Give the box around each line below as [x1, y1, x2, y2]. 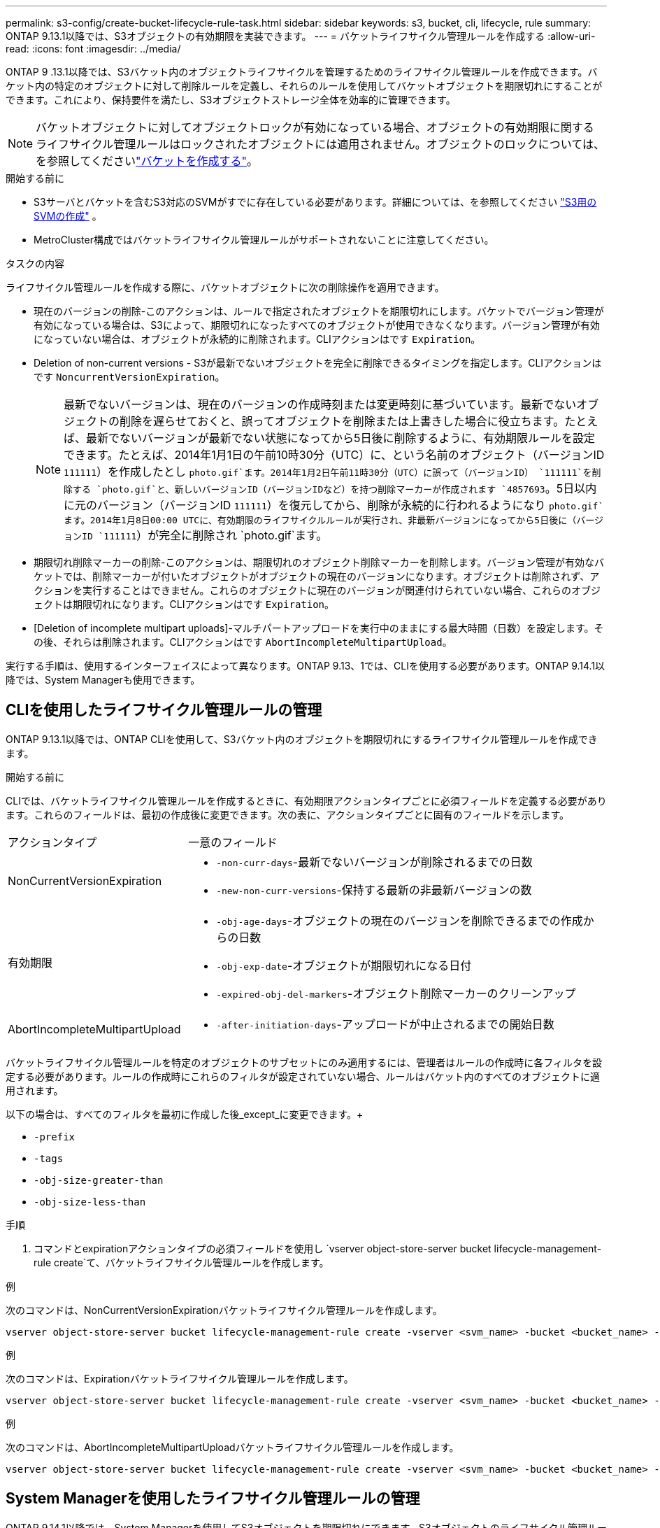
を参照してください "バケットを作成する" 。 [36, 154, 259, 168]
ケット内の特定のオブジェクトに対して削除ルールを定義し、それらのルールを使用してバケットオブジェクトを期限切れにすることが [6, 80, 603, 92]
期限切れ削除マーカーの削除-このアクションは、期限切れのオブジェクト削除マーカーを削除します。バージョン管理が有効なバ [34, 556, 605, 568]
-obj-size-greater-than [34, 1174, 164, 1186]
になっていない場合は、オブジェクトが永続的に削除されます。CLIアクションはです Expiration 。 [34, 333, 481, 345]
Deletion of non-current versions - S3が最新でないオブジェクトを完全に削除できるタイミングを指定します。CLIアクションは [34, 357, 602, 369]
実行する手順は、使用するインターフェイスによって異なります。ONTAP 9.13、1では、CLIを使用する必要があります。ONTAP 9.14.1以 [6, 660, 605, 672]
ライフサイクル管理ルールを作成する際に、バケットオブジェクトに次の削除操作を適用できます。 [6, 281, 445, 293]
